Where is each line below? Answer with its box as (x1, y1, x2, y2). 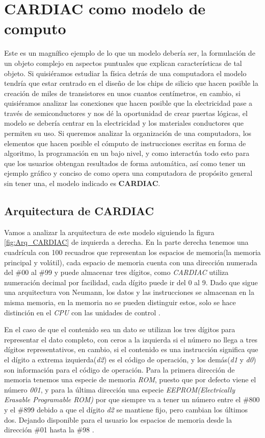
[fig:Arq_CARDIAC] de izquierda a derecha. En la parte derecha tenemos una (4, 237, 249, 247)
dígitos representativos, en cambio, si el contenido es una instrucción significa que (4, 344, 258, 355)
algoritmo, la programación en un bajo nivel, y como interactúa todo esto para (4, 148, 250, 158)
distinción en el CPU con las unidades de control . (4, 307, 161, 317)
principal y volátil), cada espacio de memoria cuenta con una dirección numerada (4, 257, 257, 267)
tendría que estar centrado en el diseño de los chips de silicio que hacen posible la (4, 78, 258, 88)
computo (4, 18, 66, 39)
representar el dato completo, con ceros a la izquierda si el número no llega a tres (4, 334, 258, 344)
